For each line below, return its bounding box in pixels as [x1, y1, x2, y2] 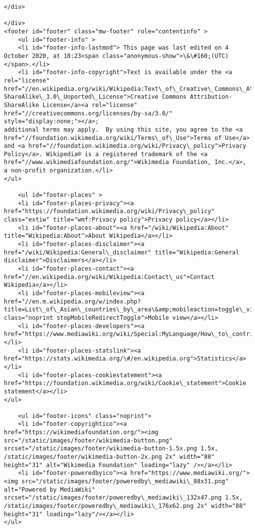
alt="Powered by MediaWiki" [4, 486, 96, 493]
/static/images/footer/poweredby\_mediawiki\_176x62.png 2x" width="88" [4, 502, 246, 510]
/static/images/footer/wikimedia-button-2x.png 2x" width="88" [4, 453, 215, 461]
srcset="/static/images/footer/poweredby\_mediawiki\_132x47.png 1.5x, [4, 494, 243, 501]
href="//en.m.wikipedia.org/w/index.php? [4, 298, 141, 305]
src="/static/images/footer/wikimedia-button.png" [4, 437, 173, 444]
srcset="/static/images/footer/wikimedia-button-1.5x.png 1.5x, [4, 445, 218, 452]
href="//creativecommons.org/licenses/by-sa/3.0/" [4, 110, 173, 117]
